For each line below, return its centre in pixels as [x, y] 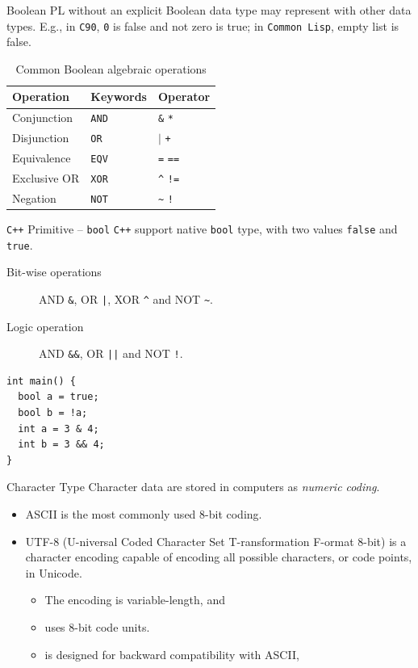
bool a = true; [59, 397]
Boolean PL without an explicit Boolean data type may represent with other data [209, 10]
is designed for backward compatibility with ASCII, [172, 654]
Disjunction [41, 138]
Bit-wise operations [54, 272]
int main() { [41, 381]
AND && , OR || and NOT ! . [111, 353]
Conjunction [43, 118]
